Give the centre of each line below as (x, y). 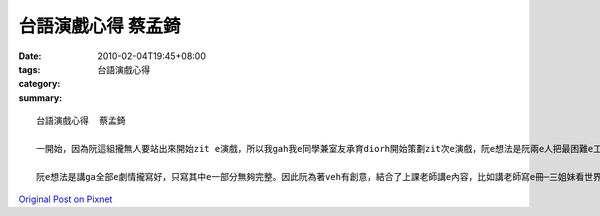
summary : (40, 97)
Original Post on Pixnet (65, 199)
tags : (29, 69)
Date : (30, 56)
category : (39, 84)
